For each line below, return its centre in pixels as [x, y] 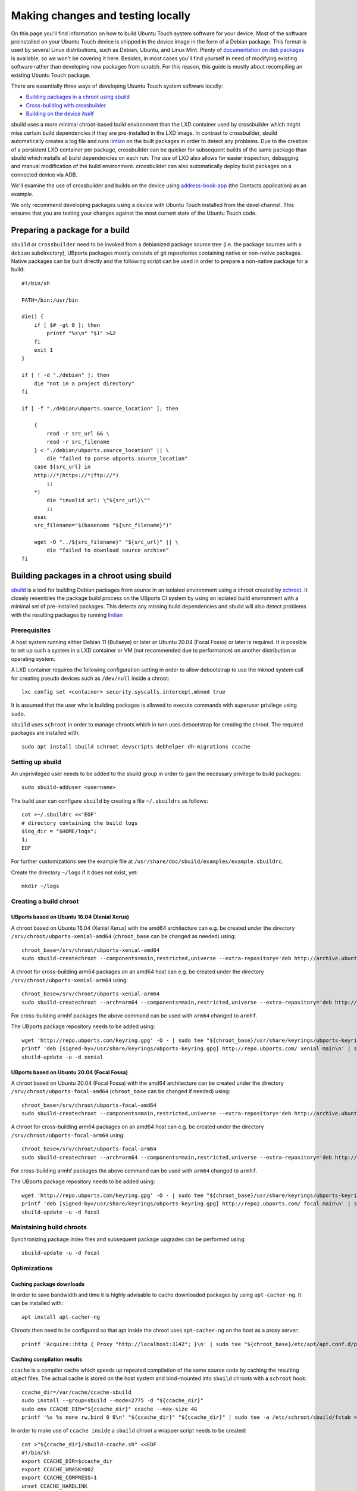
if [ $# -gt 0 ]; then [67, 325]
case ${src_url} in [62, 467]
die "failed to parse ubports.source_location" [117, 459]
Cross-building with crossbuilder [66, 105]
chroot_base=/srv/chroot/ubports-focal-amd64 [89, 1105]
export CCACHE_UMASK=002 [58, 1469]
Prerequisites [31, 630]
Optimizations [32, 1268]
